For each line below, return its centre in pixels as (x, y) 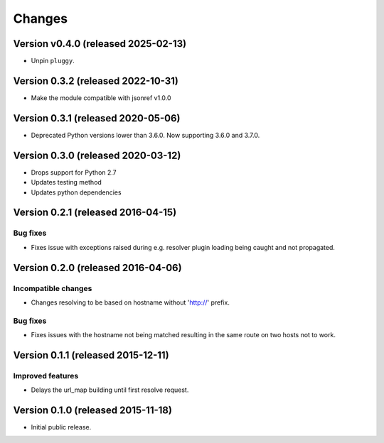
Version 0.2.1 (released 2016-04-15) (95, 213)
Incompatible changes (53, 288)
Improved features (46, 376)
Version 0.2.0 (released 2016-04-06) (97, 267)
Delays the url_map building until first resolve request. (110, 390)
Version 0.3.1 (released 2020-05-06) (97, 118)
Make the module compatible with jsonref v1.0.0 (101, 98)
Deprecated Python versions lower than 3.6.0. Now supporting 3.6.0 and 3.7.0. (145, 135)
